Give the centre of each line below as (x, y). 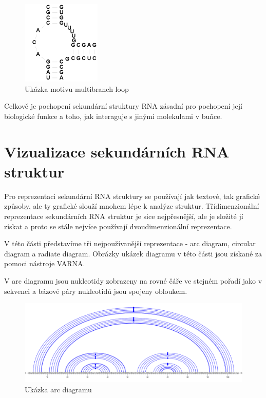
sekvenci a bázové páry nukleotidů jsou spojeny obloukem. (96, 291)
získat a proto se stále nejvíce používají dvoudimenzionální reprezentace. (118, 226)
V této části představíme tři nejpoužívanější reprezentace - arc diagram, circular (130, 243)
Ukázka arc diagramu (58, 389)
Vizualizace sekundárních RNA (117, 151)
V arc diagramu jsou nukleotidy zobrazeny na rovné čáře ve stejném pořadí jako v (133, 281)
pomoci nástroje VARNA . (45, 263)
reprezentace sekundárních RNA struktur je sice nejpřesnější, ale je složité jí (124, 216)
